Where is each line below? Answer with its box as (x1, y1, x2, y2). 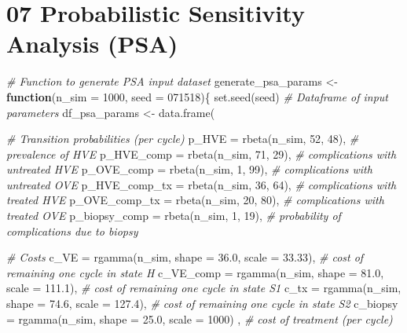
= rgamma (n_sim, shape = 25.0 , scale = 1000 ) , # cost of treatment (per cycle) (6, 310, 393, 327)
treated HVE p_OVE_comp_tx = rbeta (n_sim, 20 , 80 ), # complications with (6, 192, 384, 208)
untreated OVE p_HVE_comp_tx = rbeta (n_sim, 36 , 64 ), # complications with (6, 176, 397, 192)
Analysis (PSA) (6, 27, 178, 60)
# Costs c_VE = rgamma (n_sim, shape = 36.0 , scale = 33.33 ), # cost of (6, 249, 364, 265)
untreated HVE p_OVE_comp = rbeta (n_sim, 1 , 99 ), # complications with (6, 161, 372, 177)
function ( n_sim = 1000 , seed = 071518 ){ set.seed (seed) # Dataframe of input (6, 88, 388, 104)
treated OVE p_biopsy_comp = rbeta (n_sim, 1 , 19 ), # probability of (6, 207, 341, 224)
